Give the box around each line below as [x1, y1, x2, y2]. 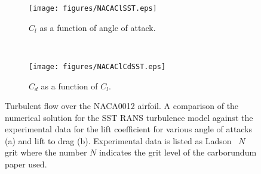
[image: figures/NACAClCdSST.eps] [29, 62, 166, 71]
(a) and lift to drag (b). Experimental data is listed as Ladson [5, 134, 232, 147]
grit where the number [5, 146, 87, 159]
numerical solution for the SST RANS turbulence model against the [5, 111, 253, 123]
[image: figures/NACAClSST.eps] [29, 4, 157, 13]
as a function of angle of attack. [39, 21, 156, 33]
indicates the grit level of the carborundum [99, 146, 257, 159]
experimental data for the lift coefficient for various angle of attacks [5, 123, 253, 135]
